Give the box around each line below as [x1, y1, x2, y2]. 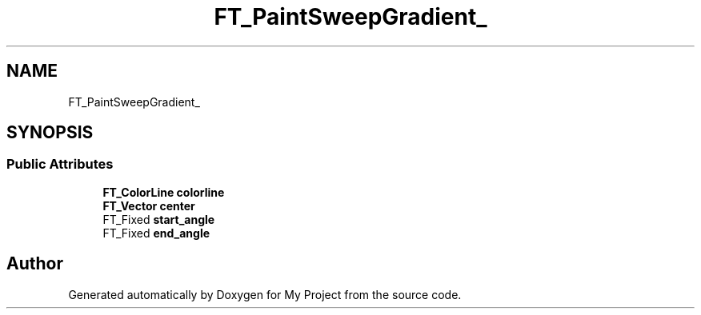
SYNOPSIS [6, 122, 94, 143]
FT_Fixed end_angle [102, 225, 210, 240]
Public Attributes [6, 156, 114, 173]
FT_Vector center [102, 198, 195, 213]
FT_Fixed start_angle [102, 212, 215, 226]
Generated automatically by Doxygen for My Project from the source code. [68, 287, 462, 301]
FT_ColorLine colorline [102, 185, 225, 199]
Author [6, 253, 63, 274]
